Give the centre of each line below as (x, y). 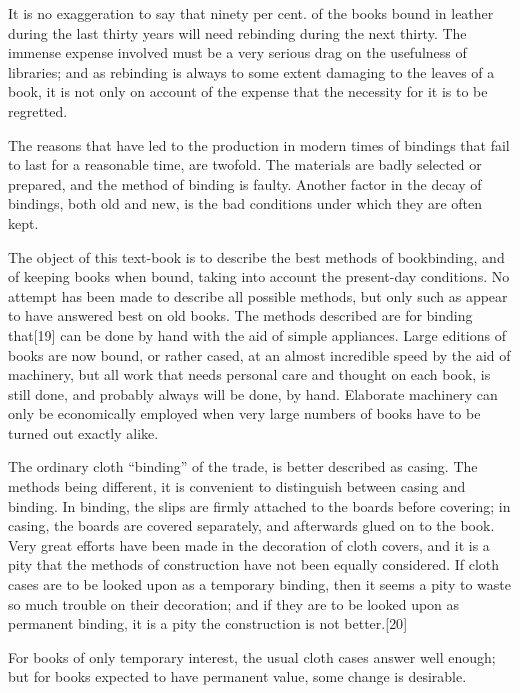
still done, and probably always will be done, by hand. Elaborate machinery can (253, 393)
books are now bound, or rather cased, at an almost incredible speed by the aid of (259, 354)
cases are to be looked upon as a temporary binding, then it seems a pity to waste (259, 584)
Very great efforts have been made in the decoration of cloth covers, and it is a (249, 544)
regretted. (38, 110)
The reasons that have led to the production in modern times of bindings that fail (259, 144)
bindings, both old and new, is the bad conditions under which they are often (245, 203)
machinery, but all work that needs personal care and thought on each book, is (249, 374)
